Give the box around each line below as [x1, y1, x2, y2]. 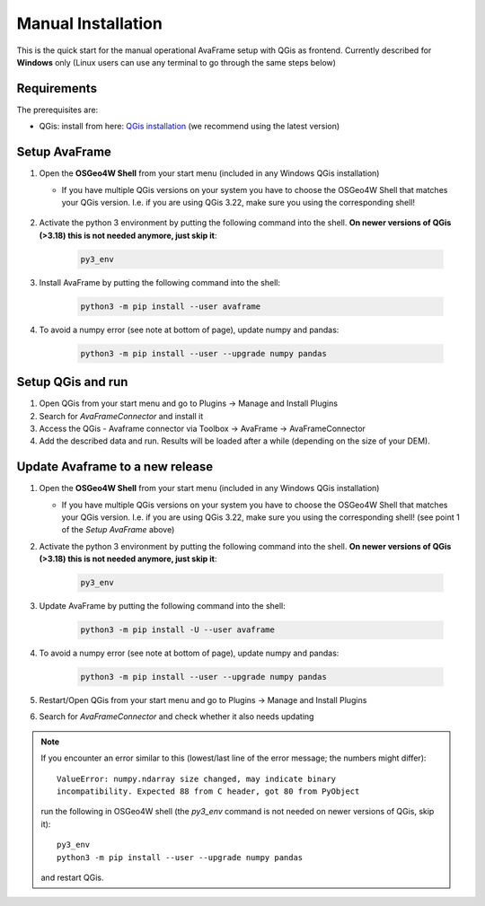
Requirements [16, 81, 98, 96]
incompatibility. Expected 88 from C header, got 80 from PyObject [57, 787, 360, 796]
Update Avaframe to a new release [16, 459, 214, 475]
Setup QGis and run [16, 374, 128, 390]
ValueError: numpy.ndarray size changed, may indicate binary [57, 773, 337, 784]
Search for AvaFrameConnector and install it [39, 410, 204, 421]
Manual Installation [16, 13, 163, 33]
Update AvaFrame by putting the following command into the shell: [39, 601, 287, 611]
